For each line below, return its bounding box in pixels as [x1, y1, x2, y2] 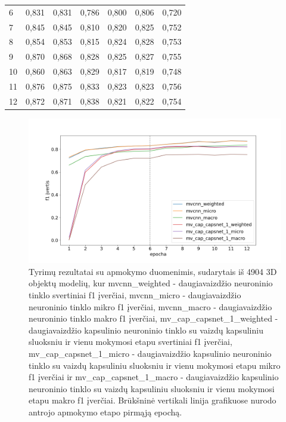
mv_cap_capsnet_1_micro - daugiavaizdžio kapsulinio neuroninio [29, 347, 272, 359]
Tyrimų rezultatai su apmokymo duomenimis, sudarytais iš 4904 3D [29, 265, 277, 277]
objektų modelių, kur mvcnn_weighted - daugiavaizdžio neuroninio [29, 277, 273, 289]
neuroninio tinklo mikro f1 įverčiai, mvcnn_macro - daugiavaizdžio [29, 300, 272, 313]
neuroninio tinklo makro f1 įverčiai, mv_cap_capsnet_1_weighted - [29, 312, 278, 325]
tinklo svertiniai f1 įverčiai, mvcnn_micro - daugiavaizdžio [29, 288, 241, 301]
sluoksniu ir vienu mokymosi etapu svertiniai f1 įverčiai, [29, 335, 232, 348]
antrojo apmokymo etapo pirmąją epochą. [29, 405, 182, 418]
